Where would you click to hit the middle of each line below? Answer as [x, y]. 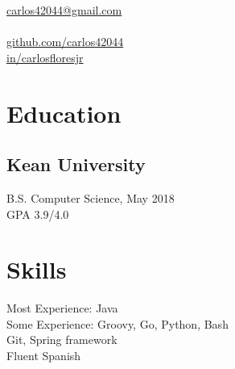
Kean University [76, 164]
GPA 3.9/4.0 [38, 214]
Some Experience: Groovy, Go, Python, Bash [117, 323]
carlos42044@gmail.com [64, 10]
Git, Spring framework [62, 340]
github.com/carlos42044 [65, 42]
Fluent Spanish [44, 356]
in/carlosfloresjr [45, 57]
